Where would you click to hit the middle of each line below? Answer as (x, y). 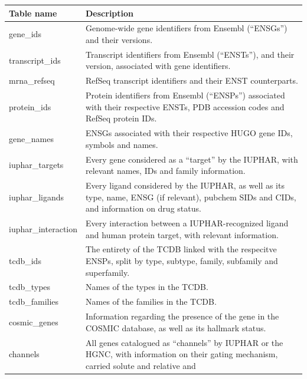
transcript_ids (35, 60)
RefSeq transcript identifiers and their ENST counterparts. (192, 80)
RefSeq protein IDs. (121, 118)
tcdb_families (34, 301)
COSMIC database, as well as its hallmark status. (176, 327)
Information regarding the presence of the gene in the (182, 316)
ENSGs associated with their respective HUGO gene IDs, (189, 133)
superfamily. (108, 272)
